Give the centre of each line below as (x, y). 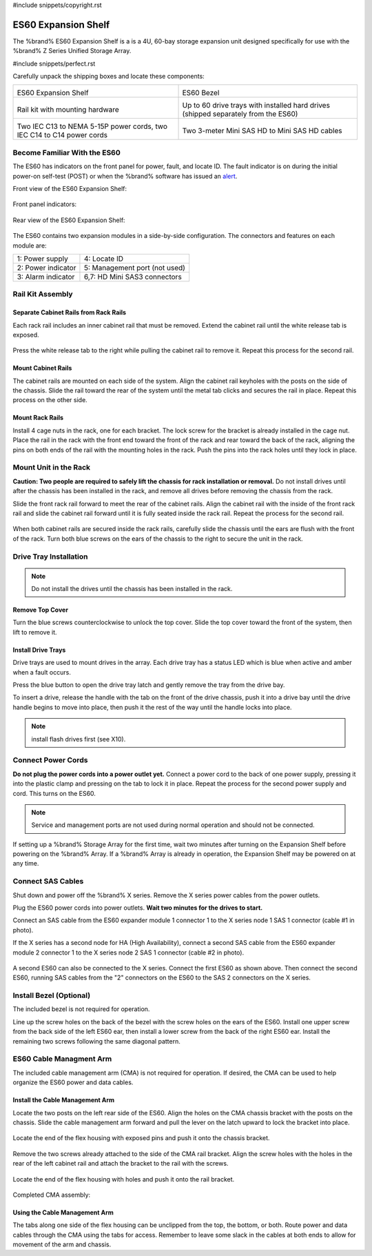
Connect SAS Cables (48, 881)
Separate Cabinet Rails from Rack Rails (70, 312)
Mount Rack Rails (38, 418)
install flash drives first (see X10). (79, 739)
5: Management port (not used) (135, 268)
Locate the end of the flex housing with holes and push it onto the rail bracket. (124, 1179)
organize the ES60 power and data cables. (73, 1082)
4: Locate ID (104, 259)
